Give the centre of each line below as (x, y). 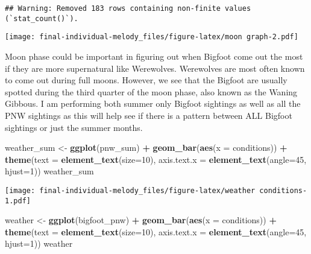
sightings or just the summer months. (74, 127)
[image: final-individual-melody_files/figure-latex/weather (130, 190)
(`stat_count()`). (42, 18)
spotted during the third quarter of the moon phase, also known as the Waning (151, 91)
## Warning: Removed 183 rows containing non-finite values (128, 8)
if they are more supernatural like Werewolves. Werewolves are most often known (155, 68)
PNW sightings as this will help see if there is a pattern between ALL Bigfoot (149, 115)
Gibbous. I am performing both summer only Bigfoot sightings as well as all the (153, 103)
